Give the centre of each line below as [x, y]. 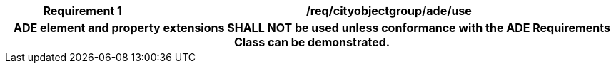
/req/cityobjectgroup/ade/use [389, 11]
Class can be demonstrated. [312, 42]
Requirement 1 [83, 11]
